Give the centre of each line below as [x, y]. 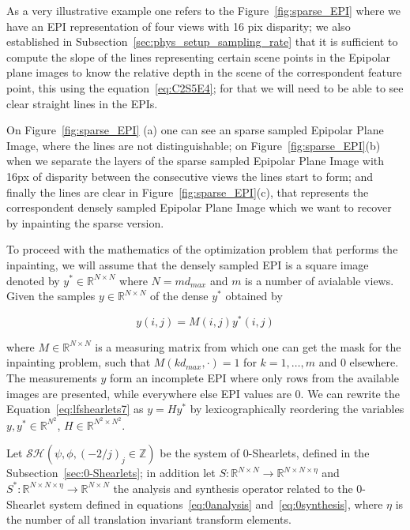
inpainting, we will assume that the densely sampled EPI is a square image [188, 264]
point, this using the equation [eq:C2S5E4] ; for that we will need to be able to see [205, 87]
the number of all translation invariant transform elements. [149, 519]
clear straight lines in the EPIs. [82, 103]
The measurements [52, 377]
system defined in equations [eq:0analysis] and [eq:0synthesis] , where [216, 504]
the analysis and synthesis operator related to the [233, 488]
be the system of [200, 453]
